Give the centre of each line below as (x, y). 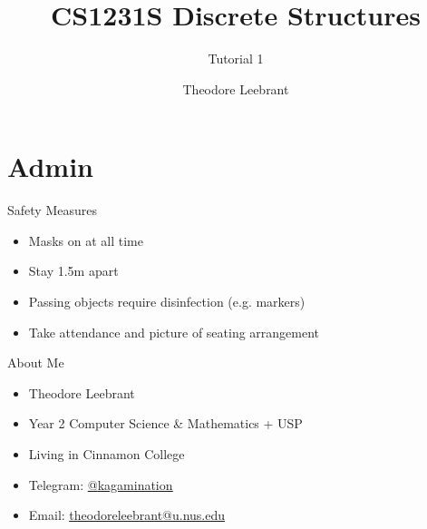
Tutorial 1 (236, 59)
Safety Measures (52, 210)
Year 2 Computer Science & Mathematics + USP (165, 423)
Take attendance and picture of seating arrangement (174, 332)
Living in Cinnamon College (107, 454)
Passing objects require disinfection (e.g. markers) (167, 302)
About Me (36, 362)
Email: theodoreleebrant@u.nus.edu (127, 515)
